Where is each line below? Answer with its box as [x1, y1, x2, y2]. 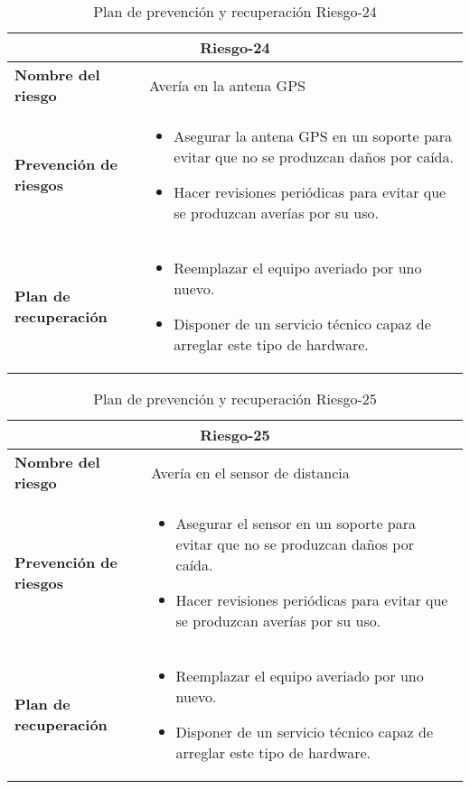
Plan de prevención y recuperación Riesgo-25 [93, 388, 377, 409]
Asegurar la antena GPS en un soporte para [174, 125, 453, 146]
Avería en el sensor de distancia [151, 461, 350, 483]
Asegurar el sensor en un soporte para [175, 513, 416, 534]
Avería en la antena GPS [149, 74, 305, 96]
